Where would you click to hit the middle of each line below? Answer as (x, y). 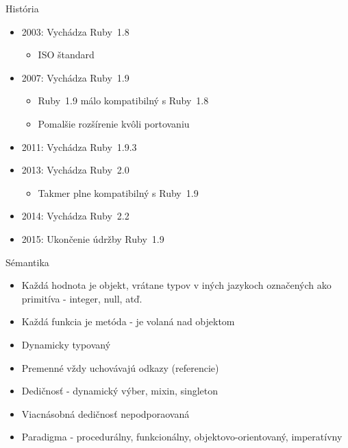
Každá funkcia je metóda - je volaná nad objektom (128, 321)
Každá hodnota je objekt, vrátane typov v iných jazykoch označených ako (176, 285)
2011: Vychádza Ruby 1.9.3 (79, 146)
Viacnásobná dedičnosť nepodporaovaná (105, 413)
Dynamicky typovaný (66, 344)
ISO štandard (66, 55)
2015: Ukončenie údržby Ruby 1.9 (93, 238)
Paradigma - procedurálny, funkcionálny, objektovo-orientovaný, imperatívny (182, 437)
